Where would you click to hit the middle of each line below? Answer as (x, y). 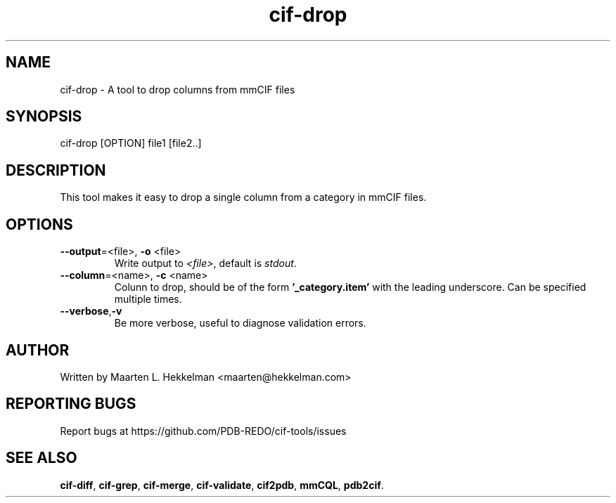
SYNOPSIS (44, 117)
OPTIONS (39, 224)
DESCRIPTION (56, 170)
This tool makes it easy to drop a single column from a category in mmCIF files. (243, 197)
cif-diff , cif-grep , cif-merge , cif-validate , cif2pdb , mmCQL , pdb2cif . (222, 485)
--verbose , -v (91, 311)
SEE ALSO (41, 458)
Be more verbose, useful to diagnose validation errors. (240, 323)
